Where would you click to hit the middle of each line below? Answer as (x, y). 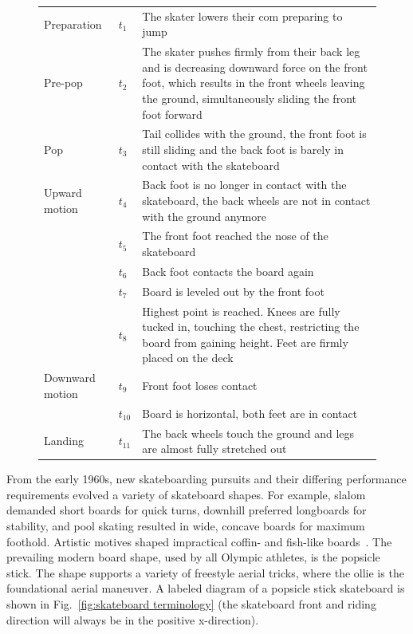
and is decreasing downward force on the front (255, 67)
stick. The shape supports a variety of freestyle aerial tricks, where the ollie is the (205, 572)
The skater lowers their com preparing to (242, 16)
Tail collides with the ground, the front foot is (254, 134)
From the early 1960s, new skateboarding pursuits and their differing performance (206, 479)
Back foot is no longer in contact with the (244, 185)
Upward (63, 193)
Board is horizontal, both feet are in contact (250, 413)
